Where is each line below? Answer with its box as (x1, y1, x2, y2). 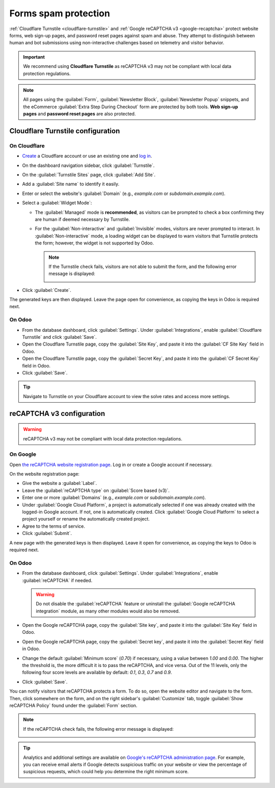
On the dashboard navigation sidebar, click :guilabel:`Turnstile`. (22, 162, 155, 168)
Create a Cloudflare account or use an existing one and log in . (22, 153, 152, 159)
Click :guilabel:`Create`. (22, 287, 71, 293)
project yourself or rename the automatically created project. (22, 516, 150, 522)
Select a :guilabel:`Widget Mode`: (22, 200, 92, 206)
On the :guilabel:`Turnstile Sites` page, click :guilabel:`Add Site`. (22, 171, 155, 178)
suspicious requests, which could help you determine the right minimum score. (23, 769, 189, 775)
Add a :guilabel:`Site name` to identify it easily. (22, 181, 120, 187)
